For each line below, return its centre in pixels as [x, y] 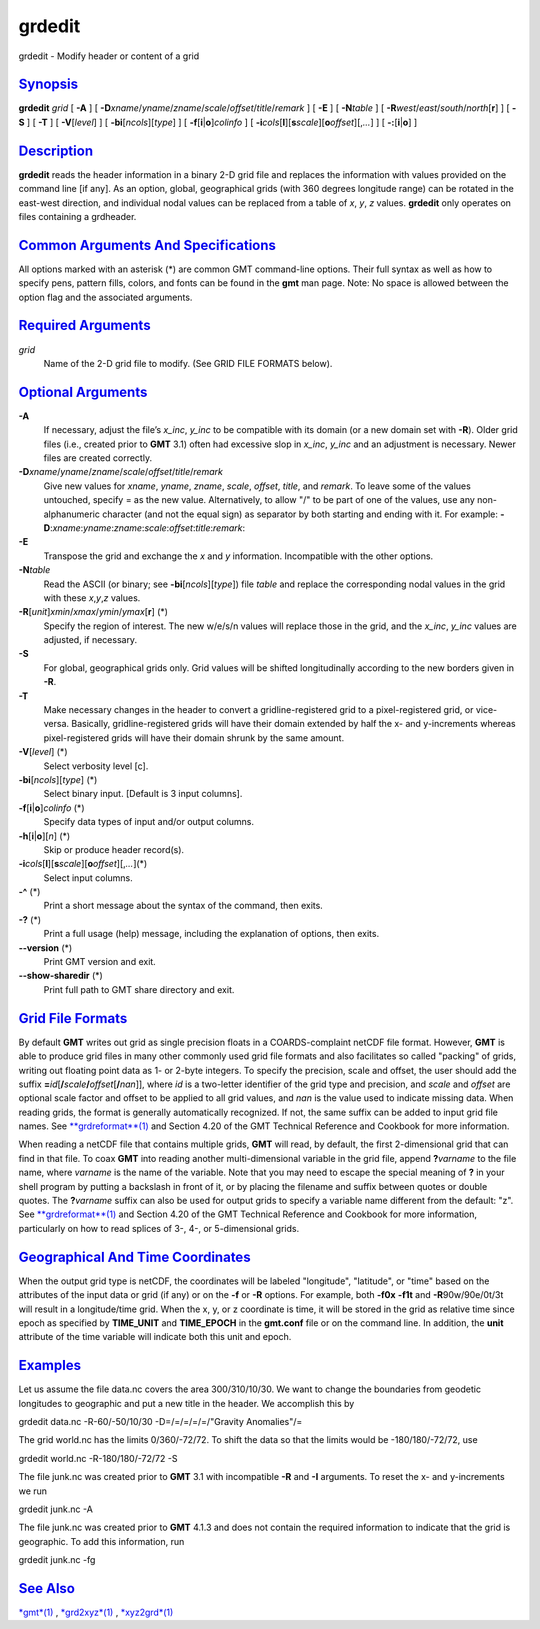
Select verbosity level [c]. [96, 766]
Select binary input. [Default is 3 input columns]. [143, 794]
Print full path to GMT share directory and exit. [139, 989]
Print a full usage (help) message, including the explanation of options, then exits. [211, 934]
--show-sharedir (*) [61, 976]
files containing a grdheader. [77, 216]
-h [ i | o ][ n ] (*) [44, 836]
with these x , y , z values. [92, 597]
